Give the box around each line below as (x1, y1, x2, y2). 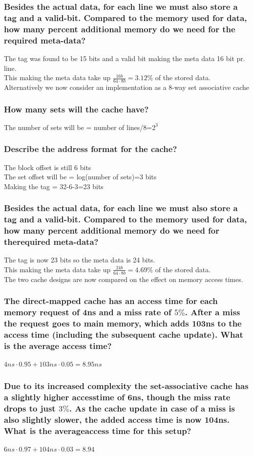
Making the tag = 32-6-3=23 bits (4, 181, 104, 191)
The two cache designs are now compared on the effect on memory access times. (4, 274, 243, 284)
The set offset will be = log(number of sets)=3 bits (4, 172, 157, 182)
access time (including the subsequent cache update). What (4, 328, 243, 341)
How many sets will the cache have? (4, 103, 149, 115)
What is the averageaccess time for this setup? (4, 424, 191, 436)
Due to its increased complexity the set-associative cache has (4, 379, 249, 391)
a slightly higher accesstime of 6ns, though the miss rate (4, 391, 231, 403)
